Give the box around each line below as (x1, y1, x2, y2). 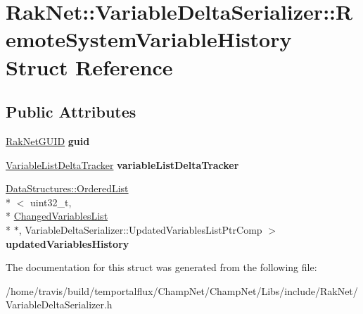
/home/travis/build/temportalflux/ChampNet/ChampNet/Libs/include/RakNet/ (6, 283, 358, 298)
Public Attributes (6, 101, 136, 123)
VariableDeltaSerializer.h (6, 297, 113, 312)
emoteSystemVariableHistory (6, 25, 292, 54)
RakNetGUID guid (6, 133, 90, 148)
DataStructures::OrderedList (6, 181, 129, 196)
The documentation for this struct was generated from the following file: (6, 260, 317, 275)
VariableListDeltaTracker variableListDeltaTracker (6, 157, 239, 172)
